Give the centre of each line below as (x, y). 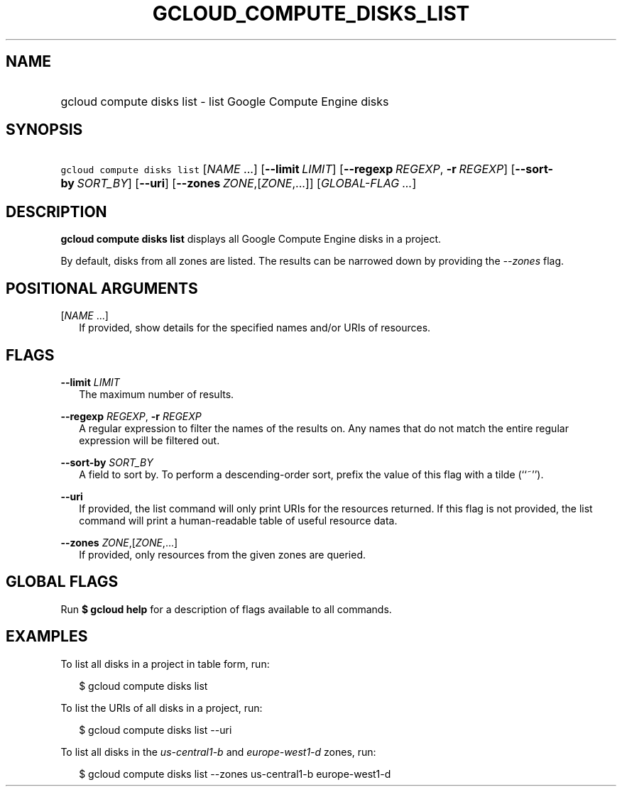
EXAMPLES (47, 637)
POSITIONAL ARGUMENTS (102, 288)
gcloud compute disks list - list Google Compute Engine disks (225, 101)
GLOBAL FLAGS (62, 582)
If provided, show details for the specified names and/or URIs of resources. (255, 328)
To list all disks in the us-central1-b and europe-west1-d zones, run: (218, 752)
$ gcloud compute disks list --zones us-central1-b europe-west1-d (235, 774)
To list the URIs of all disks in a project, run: (162, 708)
